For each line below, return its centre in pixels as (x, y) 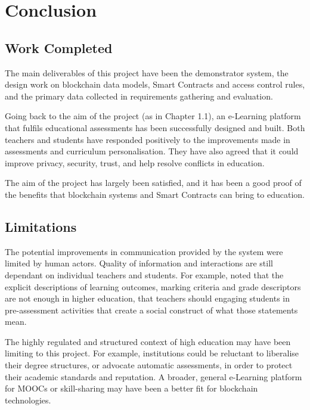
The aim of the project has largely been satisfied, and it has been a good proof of (153, 183)
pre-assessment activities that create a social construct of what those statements (151, 310)
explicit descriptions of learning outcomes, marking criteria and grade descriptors (153, 286)
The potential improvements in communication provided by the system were (144, 251)
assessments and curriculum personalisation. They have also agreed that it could (152, 151)
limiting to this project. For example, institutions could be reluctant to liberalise (152, 353)
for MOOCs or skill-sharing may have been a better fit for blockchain (131, 388)
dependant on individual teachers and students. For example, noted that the (144, 274)
